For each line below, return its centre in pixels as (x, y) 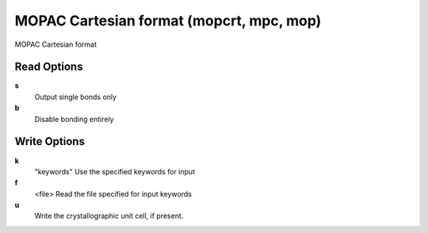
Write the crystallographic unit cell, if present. (109, 216)
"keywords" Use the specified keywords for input (115, 171)
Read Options (49, 67)
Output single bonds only (76, 97)
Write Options (50, 141)
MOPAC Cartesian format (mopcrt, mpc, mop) (168, 21)
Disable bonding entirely (74, 119)
